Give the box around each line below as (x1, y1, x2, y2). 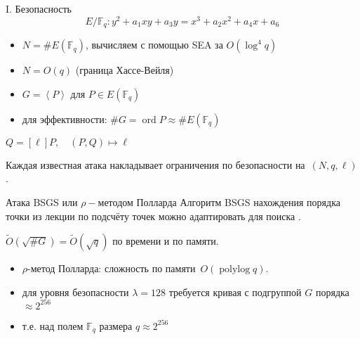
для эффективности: (22, 111, 107, 126)
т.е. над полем (22, 318, 84, 333)
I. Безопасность (6, 1, 72, 15)
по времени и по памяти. (112, 234, 219, 248)
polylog (219, 264, 251, 275)
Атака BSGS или (6, 194, 78, 209)
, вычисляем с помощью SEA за (85, 37, 223, 52)
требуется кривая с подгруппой (168, 284, 302, 299)
